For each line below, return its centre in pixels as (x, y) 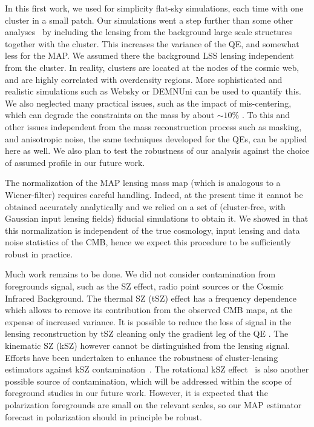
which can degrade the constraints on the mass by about (110, 115)
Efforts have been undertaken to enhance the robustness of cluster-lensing (142, 357)
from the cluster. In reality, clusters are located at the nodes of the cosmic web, (152, 67)
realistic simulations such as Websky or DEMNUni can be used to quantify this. (153, 91)
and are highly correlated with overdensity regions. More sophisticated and (144, 79)
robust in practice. (39, 253)
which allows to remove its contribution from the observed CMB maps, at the (149, 310)
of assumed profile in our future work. (75, 162)
